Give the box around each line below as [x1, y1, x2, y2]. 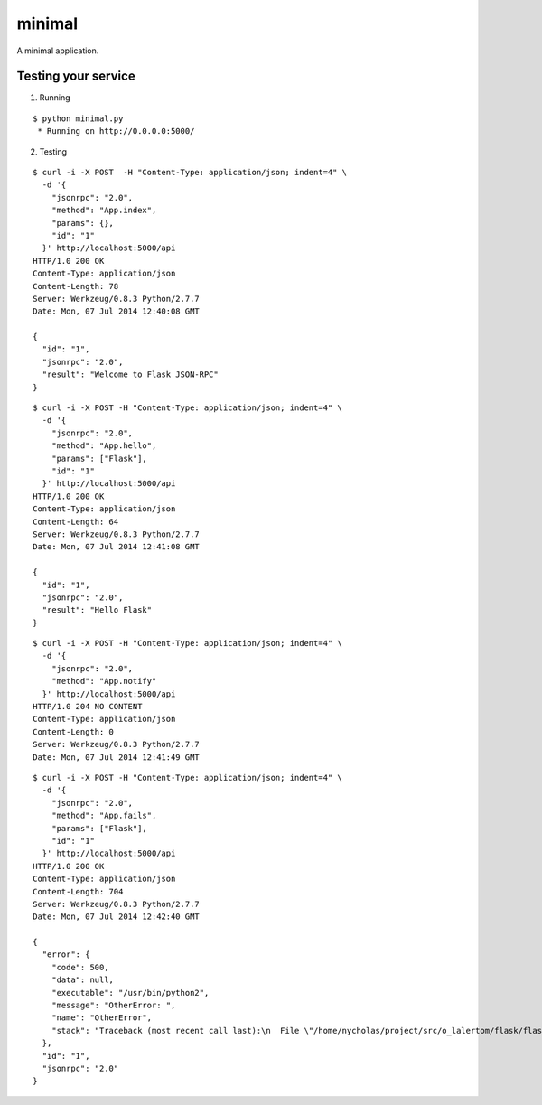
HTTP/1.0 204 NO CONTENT [33, 701, 143, 712]
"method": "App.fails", [51, 810, 157, 821]
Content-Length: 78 [33, 281, 119, 291]
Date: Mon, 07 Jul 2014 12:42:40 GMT [33, 912, 201, 922]
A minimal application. [16, 45, 99, 56]
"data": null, [51, 975, 115, 985]
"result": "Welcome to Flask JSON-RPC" [42, 370, 219, 379]
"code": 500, [51, 962, 109, 972]
